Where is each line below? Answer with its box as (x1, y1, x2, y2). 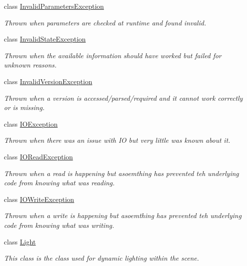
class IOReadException (4, 151, 73, 161)
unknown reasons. (4, 60, 57, 70)
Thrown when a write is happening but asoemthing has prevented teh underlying (4, 210, 242, 221)
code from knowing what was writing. (4, 220, 114, 230)
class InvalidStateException (4, 34, 86, 44)
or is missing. (4, 102, 45, 112)
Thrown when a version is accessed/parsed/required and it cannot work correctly (4, 92, 243, 103)
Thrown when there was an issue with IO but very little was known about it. (4, 135, 230, 145)
